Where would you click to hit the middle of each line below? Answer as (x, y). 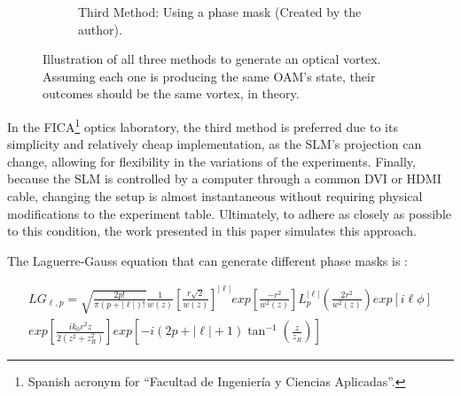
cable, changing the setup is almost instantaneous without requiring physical (215, 196)
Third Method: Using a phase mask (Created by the (220, 12)
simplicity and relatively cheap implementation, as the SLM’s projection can (215, 144)
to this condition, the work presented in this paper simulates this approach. (212, 231)
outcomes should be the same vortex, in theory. (171, 93)
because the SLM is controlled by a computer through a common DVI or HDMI (224, 179)
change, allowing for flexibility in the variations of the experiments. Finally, (211, 161)
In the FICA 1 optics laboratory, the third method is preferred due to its (203, 125)
